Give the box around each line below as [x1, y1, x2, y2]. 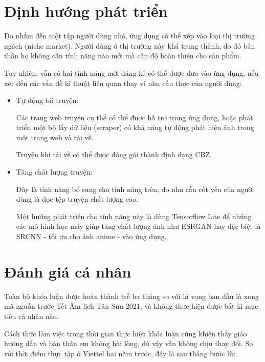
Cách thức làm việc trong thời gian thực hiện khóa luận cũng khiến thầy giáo [4, 328, 247, 338]
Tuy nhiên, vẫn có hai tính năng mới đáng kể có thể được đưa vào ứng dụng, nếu [4, 67, 259, 78]
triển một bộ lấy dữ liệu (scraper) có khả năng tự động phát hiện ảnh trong [16, 122, 254, 133]
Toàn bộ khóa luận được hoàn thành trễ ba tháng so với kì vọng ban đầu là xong [4, 290, 259, 301]
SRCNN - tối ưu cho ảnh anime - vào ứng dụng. [16, 231, 167, 242]
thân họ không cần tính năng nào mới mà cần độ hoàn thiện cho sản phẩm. [4, 50, 241, 61]
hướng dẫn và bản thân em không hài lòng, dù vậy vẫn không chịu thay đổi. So [4, 338, 253, 349]
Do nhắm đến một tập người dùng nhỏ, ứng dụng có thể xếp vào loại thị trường [4, 30, 255, 41]
